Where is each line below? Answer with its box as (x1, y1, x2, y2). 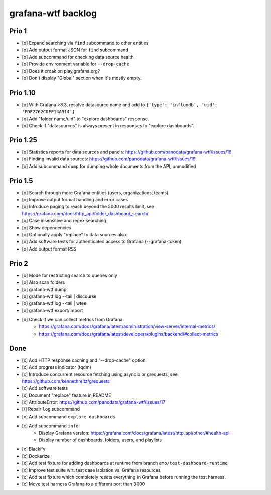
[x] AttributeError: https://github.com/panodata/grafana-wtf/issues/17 (22, 399, 166, 405)
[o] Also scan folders (22, 279, 65, 285)
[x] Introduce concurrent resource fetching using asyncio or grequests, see (22, 371, 178, 377)
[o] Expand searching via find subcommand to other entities (22, 40, 149, 46)
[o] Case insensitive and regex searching (22, 218, 106, 224)
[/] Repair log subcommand (22, 406, 80, 412)
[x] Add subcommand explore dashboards (22, 413, 116, 420)
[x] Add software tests (22, 385, 68, 391)
